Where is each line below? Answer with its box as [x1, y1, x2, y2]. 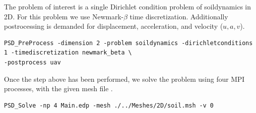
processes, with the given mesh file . [4, 83, 113, 94]
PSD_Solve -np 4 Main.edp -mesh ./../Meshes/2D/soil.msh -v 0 [4, 102, 214, 109]
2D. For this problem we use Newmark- [4, 11, 124, 21]
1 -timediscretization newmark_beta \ [4, 49, 132, 56]
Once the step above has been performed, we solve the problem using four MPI [4, 73, 245, 84]
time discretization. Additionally [129, 11, 228, 21]
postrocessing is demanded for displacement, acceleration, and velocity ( [4, 21, 223, 31]
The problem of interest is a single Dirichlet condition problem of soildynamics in [4, 1, 251, 11]
